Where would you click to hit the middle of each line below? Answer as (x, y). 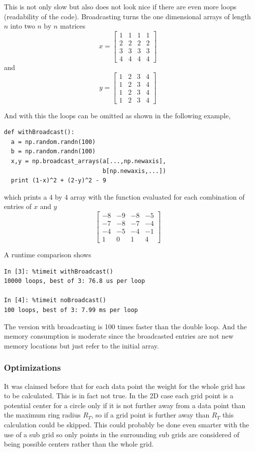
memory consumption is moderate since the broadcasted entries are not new (119, 336)
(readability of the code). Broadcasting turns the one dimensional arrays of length (127, 16)
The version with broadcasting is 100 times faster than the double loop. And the (126, 326)
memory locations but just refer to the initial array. (81, 345)
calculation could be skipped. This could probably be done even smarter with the (127, 425)
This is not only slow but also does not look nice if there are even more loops (120, 6)
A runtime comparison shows (48, 255)
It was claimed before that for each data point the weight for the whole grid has (125, 386)
